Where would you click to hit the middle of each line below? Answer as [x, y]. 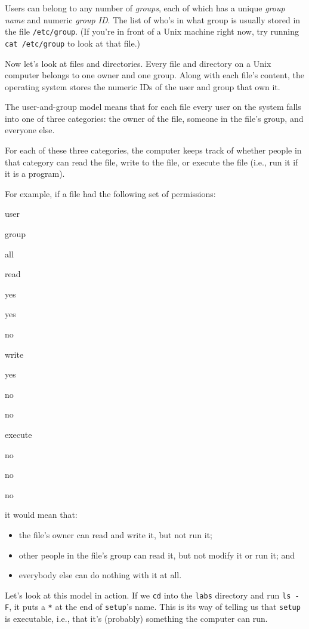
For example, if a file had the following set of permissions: [110, 193]
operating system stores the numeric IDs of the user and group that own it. [143, 86]
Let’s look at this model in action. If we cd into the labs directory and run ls [148, 595]
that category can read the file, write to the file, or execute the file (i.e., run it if [152, 162]
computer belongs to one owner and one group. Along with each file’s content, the [154, 75]
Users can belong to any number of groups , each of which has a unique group [145, 8]
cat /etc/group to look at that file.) [73, 43]
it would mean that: [41, 515]
